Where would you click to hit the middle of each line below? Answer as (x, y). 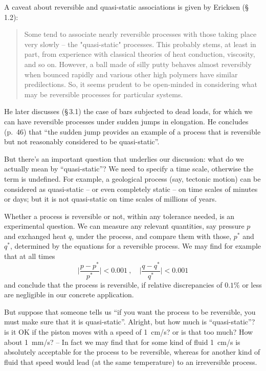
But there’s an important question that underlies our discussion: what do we (124, 158)
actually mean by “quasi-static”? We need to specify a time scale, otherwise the (129, 169)
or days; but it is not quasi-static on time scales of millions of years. (110, 199)
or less (252, 284)
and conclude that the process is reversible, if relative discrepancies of (113, 284)
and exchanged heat (35, 236)
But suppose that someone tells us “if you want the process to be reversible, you (130, 311)
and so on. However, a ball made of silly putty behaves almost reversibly (138, 64)
